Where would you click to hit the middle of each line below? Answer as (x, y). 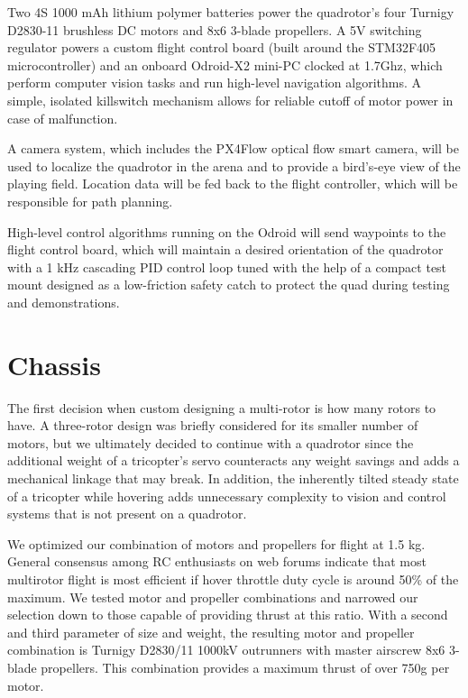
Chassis (54, 364)
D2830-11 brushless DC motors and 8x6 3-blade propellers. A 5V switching (215, 29)
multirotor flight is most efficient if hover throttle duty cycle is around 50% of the (233, 579)
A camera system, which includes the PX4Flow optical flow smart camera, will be (233, 148)
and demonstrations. (64, 302)
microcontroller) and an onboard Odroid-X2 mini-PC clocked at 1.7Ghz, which (225, 64)
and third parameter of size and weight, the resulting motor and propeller (211, 632)
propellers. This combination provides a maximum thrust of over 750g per (245, 667)
